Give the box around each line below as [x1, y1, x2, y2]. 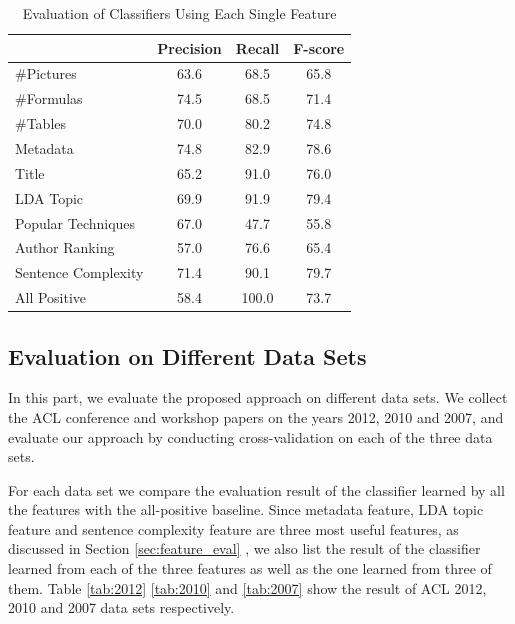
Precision [157, 37, 222, 58]
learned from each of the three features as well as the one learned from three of [8, 558, 492, 579]
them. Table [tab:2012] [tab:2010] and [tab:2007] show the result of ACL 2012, [8, 577, 487, 598]
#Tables [15, 113, 67, 134]
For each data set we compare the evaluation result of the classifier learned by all [8, 479, 505, 500]
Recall [235, 37, 280, 58]
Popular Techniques [15, 212, 136, 233]
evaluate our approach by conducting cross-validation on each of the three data [8, 426, 493, 447]
